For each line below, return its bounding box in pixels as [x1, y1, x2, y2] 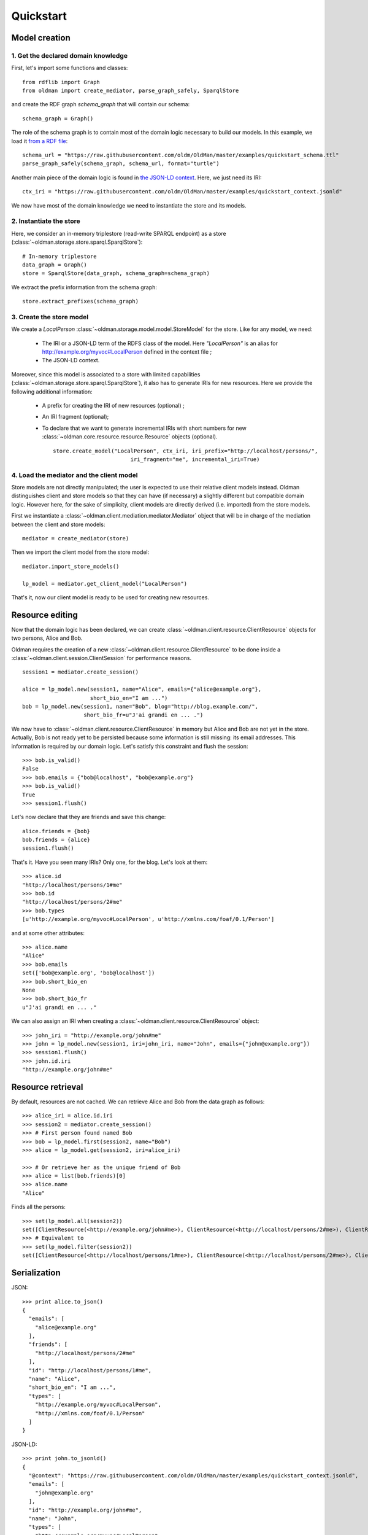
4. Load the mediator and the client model [11, 470, 138, 479]
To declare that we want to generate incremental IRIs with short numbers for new [42, 424, 247, 432]
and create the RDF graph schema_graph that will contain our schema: [11, 101, 190, 108]
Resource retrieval [11, 1081, 83, 1092]
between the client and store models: [11, 521, 105, 528]
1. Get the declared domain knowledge [11, 51, 128, 60]
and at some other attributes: [11, 929, 85, 936]
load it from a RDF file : [11, 137, 68, 144]
